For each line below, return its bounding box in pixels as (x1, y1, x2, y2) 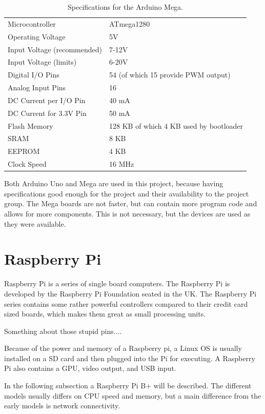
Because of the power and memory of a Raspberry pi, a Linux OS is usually (4, 343, 242, 353)
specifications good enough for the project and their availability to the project (4, 188, 249, 199)
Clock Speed (8, 159, 47, 169)
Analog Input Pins (8, 82, 66, 93)
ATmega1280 (109, 18, 150, 29)
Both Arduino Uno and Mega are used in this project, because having (4, 178, 223, 189)
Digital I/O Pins (8, 69, 59, 80)
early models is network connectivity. (4, 400, 120, 411)
